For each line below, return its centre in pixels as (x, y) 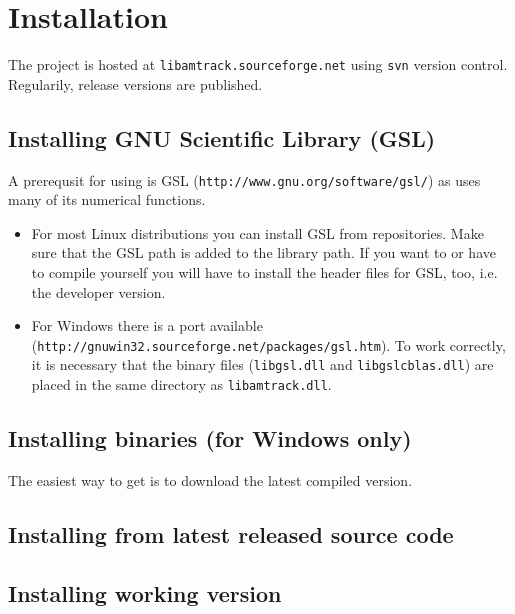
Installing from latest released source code (231, 533)
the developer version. (98, 291)
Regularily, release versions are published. (135, 83)
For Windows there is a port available (147, 325)
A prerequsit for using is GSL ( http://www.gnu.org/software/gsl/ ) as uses (244, 179)
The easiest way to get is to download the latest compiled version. (210, 479)
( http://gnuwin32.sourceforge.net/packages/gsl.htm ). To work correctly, (268, 344)
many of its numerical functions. (107, 199)
